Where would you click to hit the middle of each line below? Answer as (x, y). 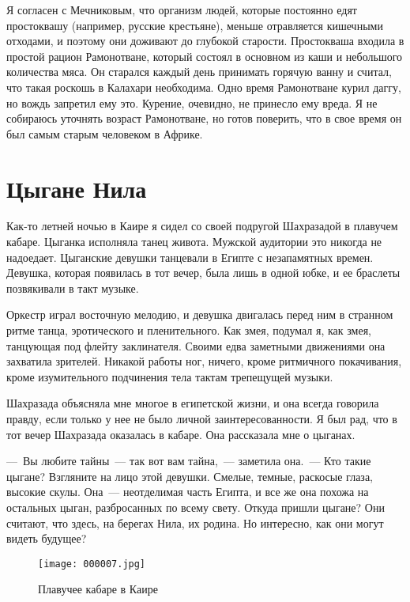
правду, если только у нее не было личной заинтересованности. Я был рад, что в (202, 418)
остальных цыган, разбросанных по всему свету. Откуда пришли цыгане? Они (196, 507)
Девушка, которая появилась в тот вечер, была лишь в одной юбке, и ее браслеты (203, 273)
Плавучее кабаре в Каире (98, 589)
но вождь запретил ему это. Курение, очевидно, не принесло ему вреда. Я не (192, 102)
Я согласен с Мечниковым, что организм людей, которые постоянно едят (182, 9)
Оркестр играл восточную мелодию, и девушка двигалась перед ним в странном (200, 314)
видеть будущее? (47, 538)
